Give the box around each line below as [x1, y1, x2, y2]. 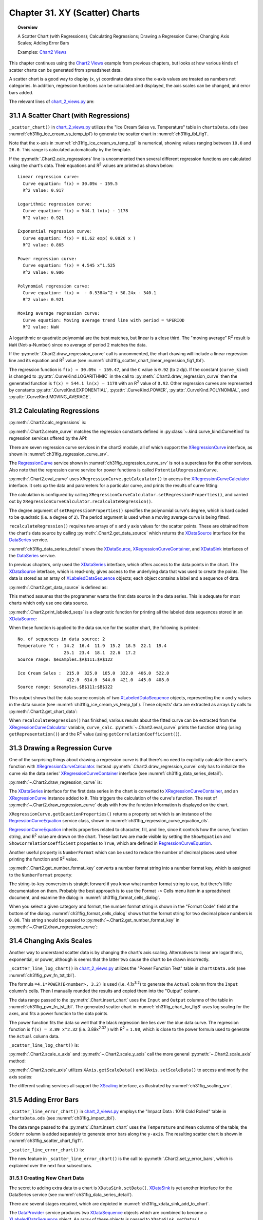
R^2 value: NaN [22, 324, 59, 329]
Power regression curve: [18, 256, 77, 261]
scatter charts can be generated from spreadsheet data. [9, 67, 122, 73]
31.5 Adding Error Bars [9, 1096, 79, 1104]
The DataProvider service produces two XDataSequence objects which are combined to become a [9, 1209, 207, 1215]
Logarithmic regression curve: [18, 201, 93, 207]
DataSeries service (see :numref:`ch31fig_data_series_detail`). [9, 1192, 133, 1198]
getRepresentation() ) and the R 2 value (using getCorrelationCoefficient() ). [9, 730, 181, 737]
